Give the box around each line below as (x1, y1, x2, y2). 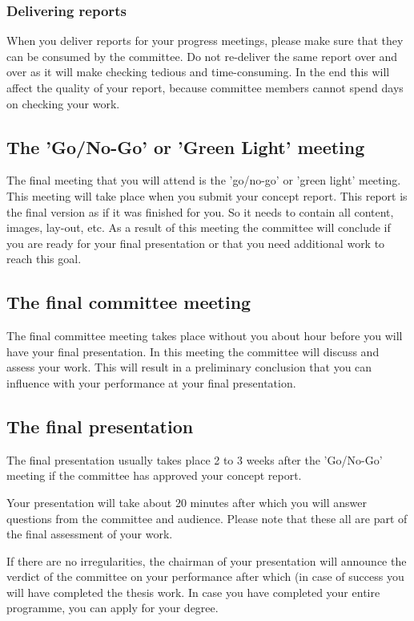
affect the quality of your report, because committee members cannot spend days (6, 79, 404, 95)
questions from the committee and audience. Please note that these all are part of (6, 509, 408, 526)
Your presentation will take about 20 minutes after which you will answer (6, 493, 367, 510)
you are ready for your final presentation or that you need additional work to (6, 234, 385, 251)
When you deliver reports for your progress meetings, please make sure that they (6, 32, 404, 49)
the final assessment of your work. (6, 526, 173, 542)
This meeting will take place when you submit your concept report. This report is (6, 187, 408, 204)
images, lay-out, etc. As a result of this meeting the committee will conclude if (6, 219, 391, 236)
